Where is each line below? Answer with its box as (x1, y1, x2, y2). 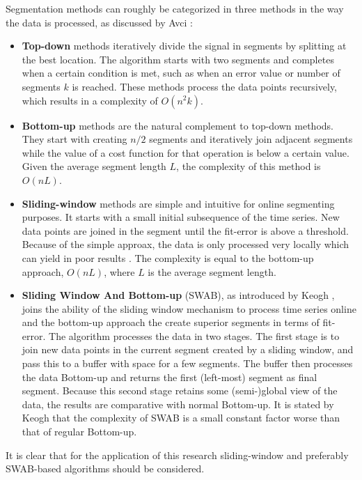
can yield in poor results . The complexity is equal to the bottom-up (22, 250, 314, 265)
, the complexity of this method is (176, 159, 321, 173)
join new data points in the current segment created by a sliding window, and (22, 342, 354, 357)
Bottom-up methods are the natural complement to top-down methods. (22, 118, 333, 132)
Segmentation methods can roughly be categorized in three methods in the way (6, 1, 344, 15)
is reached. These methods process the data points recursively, (72, 79, 337, 93)
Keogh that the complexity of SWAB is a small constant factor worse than (22, 410, 340, 425)
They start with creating (22, 132, 127, 146)
